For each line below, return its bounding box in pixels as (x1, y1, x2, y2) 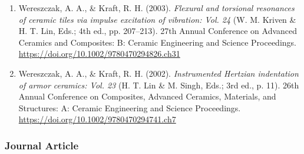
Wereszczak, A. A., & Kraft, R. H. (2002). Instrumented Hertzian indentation (18, 67, 299, 79)
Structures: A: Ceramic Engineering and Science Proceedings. (18, 101, 241, 114)
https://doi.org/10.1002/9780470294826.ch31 (18, 47, 180, 60)
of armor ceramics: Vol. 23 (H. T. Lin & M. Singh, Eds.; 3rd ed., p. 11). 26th (18, 78, 299, 91)
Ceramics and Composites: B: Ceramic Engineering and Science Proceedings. (18, 36, 296, 48)
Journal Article (5, 138, 79, 152)
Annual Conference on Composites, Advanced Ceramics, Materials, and (18, 90, 276, 102)
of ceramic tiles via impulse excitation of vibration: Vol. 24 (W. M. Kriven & (18, 13, 296, 25)
